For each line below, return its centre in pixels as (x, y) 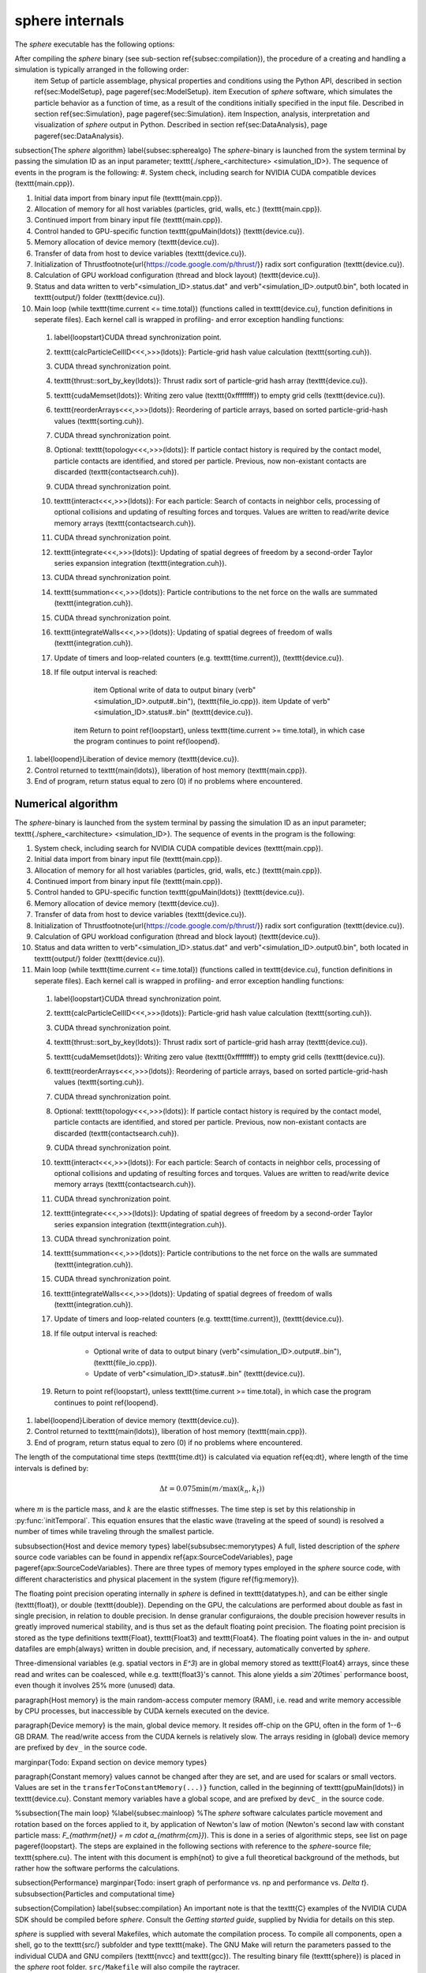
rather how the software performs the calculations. (97, 1868)
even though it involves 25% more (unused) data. (95, 1686)
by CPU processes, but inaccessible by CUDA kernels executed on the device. (142, 1711)
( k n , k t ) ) (251, 1489)
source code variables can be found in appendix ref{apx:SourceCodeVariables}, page (154, 1557)
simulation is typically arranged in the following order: (102, 69)
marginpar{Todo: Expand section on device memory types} (111, 1762)
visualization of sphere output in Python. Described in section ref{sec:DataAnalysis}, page (181, 125)
